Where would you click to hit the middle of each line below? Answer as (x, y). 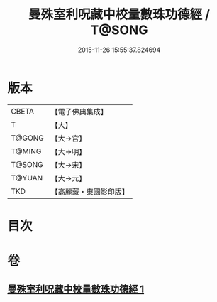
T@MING (26, 151)
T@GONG (27, 138)
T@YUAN (27, 178)
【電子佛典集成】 (79, 112)
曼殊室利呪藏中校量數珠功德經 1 (76, 290)
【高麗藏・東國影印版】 (90, 191)
